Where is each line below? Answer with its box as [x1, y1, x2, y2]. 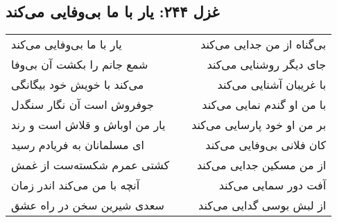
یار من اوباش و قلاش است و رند [11, 117, 166, 133]
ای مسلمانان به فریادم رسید [11, 137, 144, 153]
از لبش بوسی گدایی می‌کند [198, 197, 327, 214]
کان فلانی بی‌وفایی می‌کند [205, 137, 327, 153]
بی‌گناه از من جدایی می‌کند [200, 36, 327, 53]
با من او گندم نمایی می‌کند [202, 96, 327, 113]
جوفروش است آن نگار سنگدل [11, 96, 154, 113]
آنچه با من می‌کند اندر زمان [11, 177, 140, 194]
